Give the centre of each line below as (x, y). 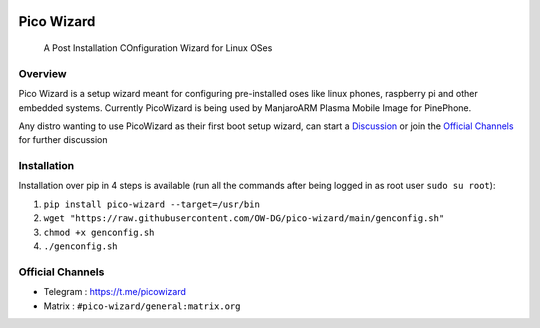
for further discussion (63, 140)
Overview (42, 73)
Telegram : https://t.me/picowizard (115, 292)
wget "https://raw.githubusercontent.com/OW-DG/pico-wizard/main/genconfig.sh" (244, 218)
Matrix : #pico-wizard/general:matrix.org (142, 306)
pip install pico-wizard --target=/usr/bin (151, 204)
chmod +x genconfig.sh (99, 232)
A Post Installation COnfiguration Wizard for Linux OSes (158, 48)
